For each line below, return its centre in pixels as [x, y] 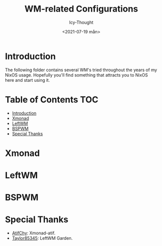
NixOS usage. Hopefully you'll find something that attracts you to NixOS [77, 75]
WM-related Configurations [81, 9]
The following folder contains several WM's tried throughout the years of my [81, 70]
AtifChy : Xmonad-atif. [34, 233]
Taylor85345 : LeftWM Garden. [42, 238]
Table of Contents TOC [52, 100]
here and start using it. [27, 80]
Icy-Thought [81, 22]
